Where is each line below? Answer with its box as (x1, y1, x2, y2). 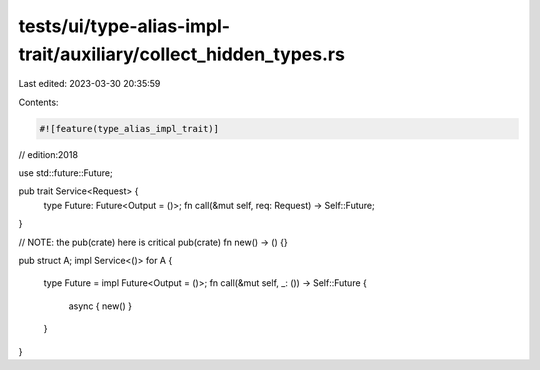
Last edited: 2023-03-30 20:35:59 (18, 78, 161, 90)
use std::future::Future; (18, 167, 114, 179)
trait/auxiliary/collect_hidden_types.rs (18, 43, 345, 65)
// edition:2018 (18, 148, 79, 160)
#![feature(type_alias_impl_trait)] (39, 123, 220, 134)
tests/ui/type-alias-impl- (18, 15, 230, 37)
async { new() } (68, 300, 132, 312)
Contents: (18, 96, 59, 108)
